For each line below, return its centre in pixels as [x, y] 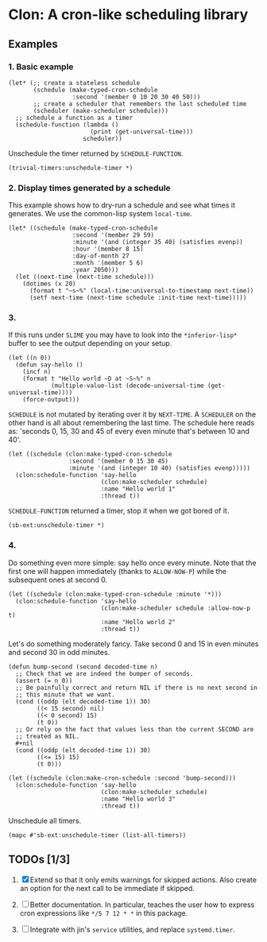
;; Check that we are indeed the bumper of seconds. [104, 673]
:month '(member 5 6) [108, 263]
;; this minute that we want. [65, 694]
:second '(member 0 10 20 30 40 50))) [136, 97]
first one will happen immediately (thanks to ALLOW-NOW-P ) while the [117, 571]
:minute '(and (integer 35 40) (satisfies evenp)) [158, 242]
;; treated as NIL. [48, 736]
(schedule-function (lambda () [67, 125]
